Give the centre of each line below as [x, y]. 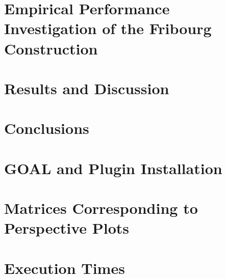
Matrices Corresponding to [101, 208]
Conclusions [47, 128]
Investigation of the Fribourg [108, 28]
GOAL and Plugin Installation [113, 168]
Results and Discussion [87, 88]
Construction [51, 48]
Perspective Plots [67, 228]
